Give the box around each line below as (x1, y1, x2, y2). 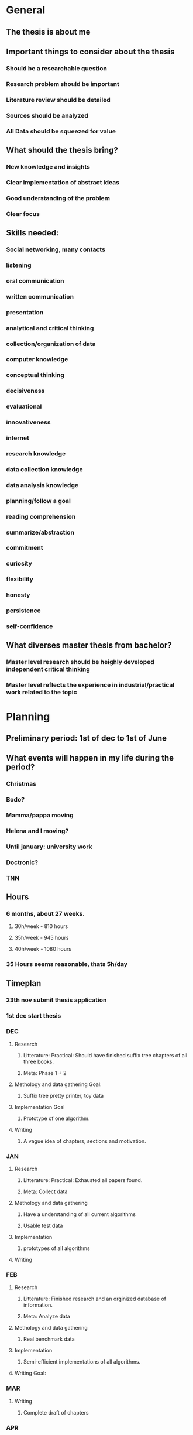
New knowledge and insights (6, 162, 91, 170)
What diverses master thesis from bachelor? (6, 641, 172, 650)
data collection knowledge (6, 465, 83, 473)
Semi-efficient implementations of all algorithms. (23, 1358, 141, 1365)
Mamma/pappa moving (6, 811, 74, 820)
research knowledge (6, 449, 66, 457)
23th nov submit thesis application (6, 996, 107, 1004)
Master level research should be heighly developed (6, 658, 155, 666)
